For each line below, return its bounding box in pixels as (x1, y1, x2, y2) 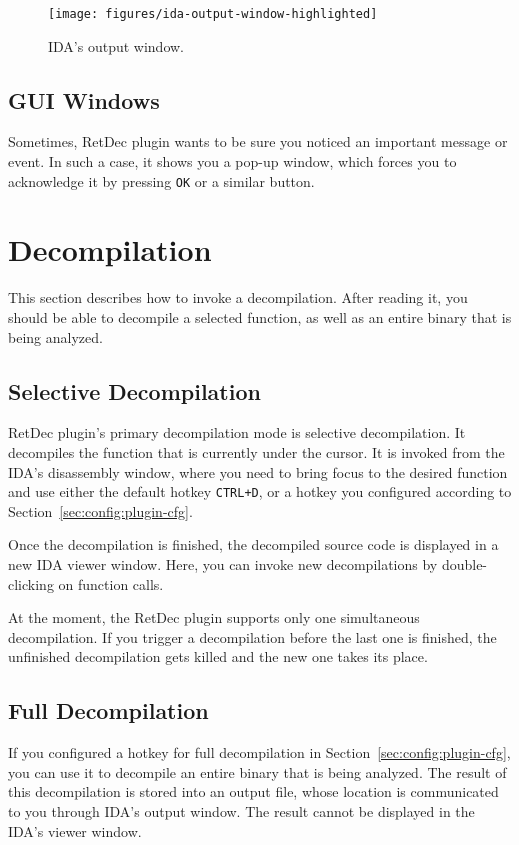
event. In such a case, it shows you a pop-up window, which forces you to (8, 151, 457, 172)
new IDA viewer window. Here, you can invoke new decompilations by (8, 554, 438, 575)
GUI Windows (8, 84, 160, 115)
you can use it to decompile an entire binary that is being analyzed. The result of (8, 761, 507, 782)
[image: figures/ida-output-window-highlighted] (48, 7, 378, 21)
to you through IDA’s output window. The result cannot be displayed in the (8, 800, 475, 821)
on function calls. (58, 573, 164, 594)
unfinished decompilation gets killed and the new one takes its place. (8, 646, 428, 667)
